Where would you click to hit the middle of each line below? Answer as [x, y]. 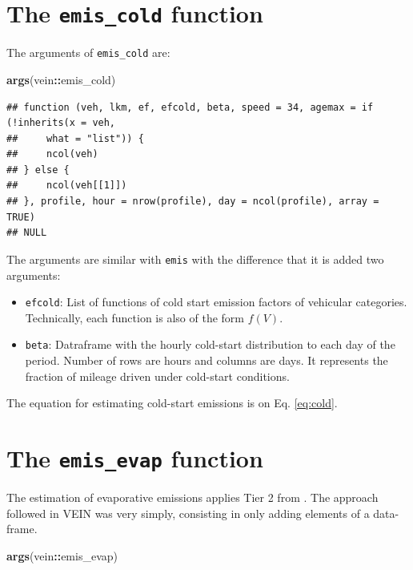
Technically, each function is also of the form [134, 317]
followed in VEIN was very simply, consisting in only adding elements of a [188, 513]
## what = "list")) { [75, 138]
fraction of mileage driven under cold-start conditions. [157, 376]
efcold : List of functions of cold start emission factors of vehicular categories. [216, 302]
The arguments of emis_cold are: [88, 53]
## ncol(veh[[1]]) [67, 186]
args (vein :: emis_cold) [61, 79]
